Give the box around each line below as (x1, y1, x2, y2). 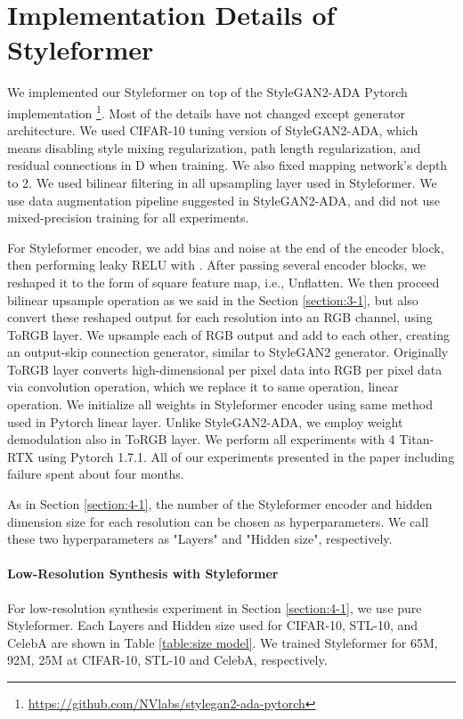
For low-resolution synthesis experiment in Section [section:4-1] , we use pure (7, 598, 422, 617)
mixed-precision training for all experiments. (7, 208, 249, 227)
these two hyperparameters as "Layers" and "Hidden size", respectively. (7, 529, 393, 548)
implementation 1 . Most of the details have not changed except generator (7, 101, 406, 122)
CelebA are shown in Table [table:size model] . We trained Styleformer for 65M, (7, 633, 438, 651)
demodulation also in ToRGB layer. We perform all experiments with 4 (7, 430, 395, 448)
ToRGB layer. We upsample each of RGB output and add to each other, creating (7, 325, 450, 343)
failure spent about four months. (7, 465, 184, 483)
